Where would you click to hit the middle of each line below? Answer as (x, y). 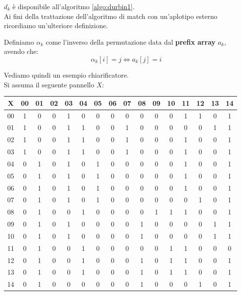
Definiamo (19, 41)
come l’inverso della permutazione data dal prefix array (131, 41)
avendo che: (21, 51)
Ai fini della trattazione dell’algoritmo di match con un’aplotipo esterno (111, 16)
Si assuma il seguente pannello (49, 84)
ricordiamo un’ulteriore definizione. (56, 25)
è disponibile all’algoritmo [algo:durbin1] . (73, 6)
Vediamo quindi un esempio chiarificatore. (66, 74)
